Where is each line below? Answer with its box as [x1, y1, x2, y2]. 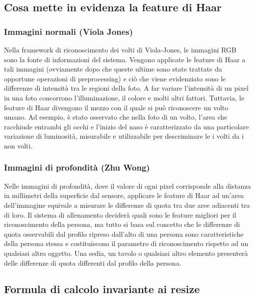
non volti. [4, 140, 33, 150]
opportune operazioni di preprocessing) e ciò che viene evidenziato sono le [4, 73, 226, 83]
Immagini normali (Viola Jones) [4, 25, 133, 37]
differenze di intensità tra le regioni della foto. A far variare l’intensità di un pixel [4, 83, 249, 93]
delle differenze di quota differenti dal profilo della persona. [4, 257, 181, 268]
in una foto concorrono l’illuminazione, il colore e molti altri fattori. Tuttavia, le [4, 92, 244, 102]
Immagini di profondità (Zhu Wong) [4, 161, 150, 173]
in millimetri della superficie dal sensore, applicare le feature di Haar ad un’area [4, 190, 244, 200]
